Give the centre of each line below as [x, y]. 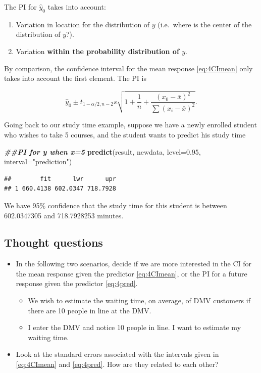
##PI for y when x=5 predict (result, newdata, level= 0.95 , [102, 151]
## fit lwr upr [60, 179]
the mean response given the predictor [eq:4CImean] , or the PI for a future [132, 273]
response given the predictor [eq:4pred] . [77, 283]
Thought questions [54, 242]
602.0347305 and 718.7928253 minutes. [64, 215]
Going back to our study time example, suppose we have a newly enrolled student [130, 125]
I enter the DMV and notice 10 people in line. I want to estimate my [135, 327]
